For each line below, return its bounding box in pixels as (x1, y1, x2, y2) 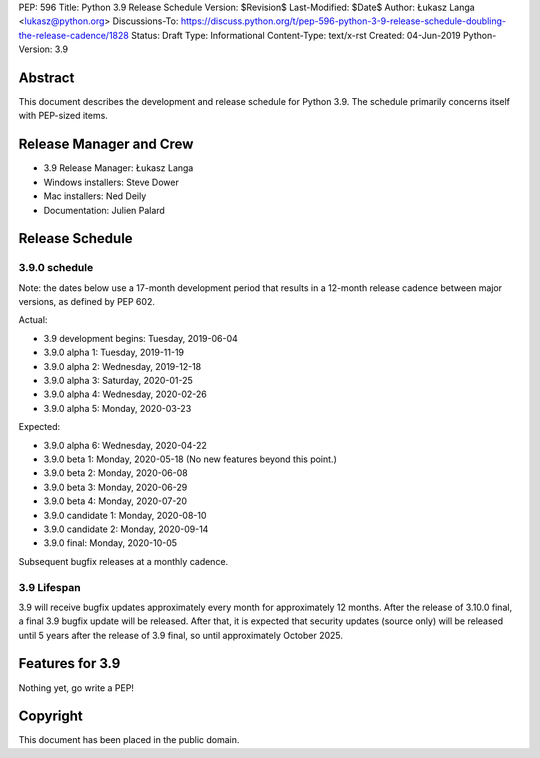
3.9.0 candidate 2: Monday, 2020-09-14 (43, 523, 209, 535)
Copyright (18, 708, 84, 725)
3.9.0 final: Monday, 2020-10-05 (43, 537, 178, 549)
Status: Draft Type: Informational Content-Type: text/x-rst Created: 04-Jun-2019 (130, 29, 461, 41)
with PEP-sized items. (18, 110, 109, 122)
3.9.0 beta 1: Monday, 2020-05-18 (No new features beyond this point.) (43, 453, 337, 465)
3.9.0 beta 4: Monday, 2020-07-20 (43, 495, 188, 507)
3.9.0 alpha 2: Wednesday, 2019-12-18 (43, 360, 202, 372)
